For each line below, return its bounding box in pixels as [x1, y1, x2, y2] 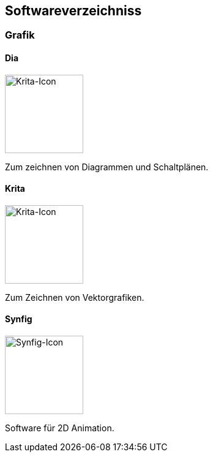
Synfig [5, 314, 32, 325]
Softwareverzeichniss [5, 3, 142, 18]
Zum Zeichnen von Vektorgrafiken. [5, 292, 144, 303]
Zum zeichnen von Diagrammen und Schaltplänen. [5, 161, 209, 172]
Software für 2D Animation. [5, 423, 114, 434]
